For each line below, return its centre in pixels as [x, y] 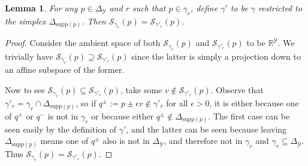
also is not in [126, 141]
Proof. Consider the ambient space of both [83, 43]
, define [204, 8]
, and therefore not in [203, 141]
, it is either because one [254, 103]
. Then [94, 21]
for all [177, 103]
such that [149, 8]
